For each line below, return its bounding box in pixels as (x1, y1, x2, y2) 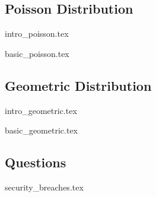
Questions (5, 153, 66, 171)
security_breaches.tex (5, 180, 84, 193)
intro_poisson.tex (5, 27, 69, 40)
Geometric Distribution (5, 76, 152, 94)
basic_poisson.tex (5, 47, 69, 59)
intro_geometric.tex (5, 104, 77, 116)
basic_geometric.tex (5, 124, 78, 136)
